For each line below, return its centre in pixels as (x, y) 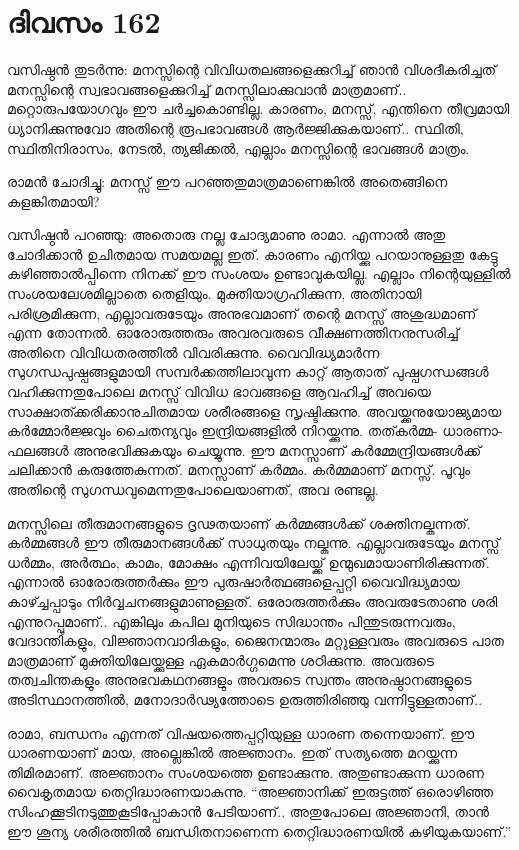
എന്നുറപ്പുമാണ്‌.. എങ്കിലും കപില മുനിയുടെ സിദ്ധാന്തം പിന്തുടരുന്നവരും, (231, 620)
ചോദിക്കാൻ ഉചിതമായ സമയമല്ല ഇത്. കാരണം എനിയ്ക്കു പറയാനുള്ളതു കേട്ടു (252, 253)
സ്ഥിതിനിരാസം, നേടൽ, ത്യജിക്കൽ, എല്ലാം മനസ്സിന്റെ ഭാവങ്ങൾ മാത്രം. (238, 147)
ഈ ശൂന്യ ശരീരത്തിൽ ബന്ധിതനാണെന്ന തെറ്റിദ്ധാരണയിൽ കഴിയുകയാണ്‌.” (259, 830)
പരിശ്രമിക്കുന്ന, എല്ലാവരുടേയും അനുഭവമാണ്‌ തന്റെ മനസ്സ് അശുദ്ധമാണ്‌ (242, 312)
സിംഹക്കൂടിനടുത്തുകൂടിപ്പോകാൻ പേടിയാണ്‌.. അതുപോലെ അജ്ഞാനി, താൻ (248, 810)
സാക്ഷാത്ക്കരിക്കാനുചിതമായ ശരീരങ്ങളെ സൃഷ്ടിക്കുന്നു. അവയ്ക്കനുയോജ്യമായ (254, 410)
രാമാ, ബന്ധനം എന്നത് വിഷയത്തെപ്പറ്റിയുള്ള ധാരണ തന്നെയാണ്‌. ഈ (241, 732)
